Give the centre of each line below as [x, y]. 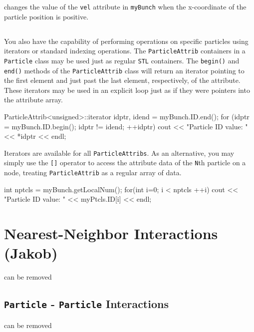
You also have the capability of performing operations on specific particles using [126, 41]
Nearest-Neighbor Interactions [111, 233]
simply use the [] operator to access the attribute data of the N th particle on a [125, 163]
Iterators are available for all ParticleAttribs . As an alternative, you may [119, 153]
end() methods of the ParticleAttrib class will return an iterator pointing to [124, 70]
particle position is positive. [46, 16]
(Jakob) [31, 253]
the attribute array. [33, 100]
